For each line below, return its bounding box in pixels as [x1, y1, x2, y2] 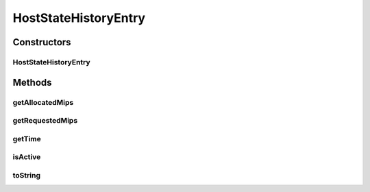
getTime [12, 134, 41, 143]
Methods [12, 76, 52, 88]
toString [12, 170, 41, 180]
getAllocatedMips [12, 97, 74, 107]
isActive [12, 152, 41, 162]
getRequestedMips [12, 116, 78, 125]
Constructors [12, 36, 71, 48]
